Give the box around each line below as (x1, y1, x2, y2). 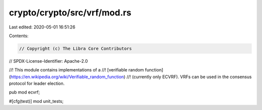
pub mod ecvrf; (9, 89, 40, 95)
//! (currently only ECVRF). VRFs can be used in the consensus (126, 74, 252, 80)
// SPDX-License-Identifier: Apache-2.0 (9, 58, 88, 64)
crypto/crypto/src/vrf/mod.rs (9, 7, 131, 18)
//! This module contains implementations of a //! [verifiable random (9, 67, 144, 73)
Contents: (9, 33, 29, 39)
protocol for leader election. (9, 81, 65, 86)
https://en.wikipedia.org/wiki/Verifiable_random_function (10, 74, 124, 80)
